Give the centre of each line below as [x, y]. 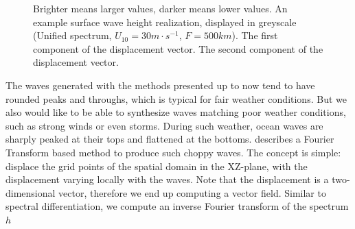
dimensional [31, 192]
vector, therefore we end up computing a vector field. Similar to [192, 192]
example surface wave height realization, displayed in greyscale [165, 22]
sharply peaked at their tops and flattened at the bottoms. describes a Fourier [170, 139]
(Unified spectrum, [72, 35]
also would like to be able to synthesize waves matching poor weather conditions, [176, 112]
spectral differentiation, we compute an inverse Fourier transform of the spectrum [177, 206]
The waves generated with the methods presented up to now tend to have [160, 85]
